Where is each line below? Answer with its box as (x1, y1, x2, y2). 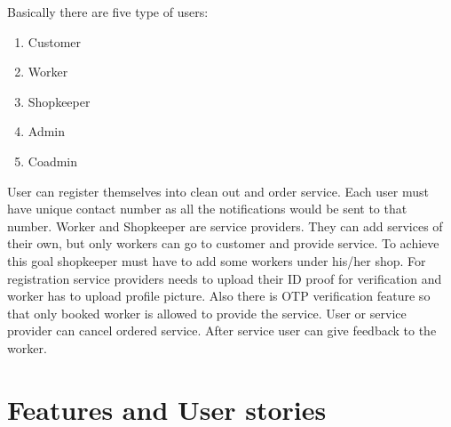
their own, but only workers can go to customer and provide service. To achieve (7, 234, 439, 253)
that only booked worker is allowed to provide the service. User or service (7, 303, 407, 322)
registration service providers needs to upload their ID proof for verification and (7, 269, 442, 287)
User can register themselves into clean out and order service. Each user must (7, 181, 429, 200)
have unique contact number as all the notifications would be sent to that (7, 199, 407, 218)
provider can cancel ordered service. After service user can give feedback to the (7, 321, 437, 340)
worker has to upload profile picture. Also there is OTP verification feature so (7, 286, 431, 305)
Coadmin (28, 151, 78, 170)
